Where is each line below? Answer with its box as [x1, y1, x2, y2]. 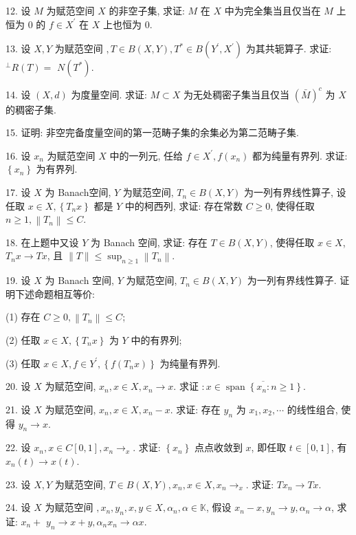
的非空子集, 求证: [109, 3, 185, 17]
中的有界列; [131, 333, 182, 347]
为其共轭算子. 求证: [245, 41, 332, 56]
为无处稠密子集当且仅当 [183, 87, 290, 101]
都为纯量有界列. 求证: [252, 148, 348, 162]
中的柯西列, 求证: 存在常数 [124, 198, 243, 212]
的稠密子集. [5, 102, 56, 116]
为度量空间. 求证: [71, 87, 147, 101]
